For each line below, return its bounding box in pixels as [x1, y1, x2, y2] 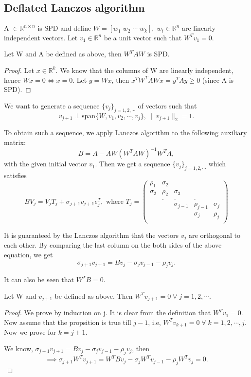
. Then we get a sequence [95, 159, 170, 169]
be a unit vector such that [104, 32, 182, 42]
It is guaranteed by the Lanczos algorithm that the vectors [4, 230, 179, 240]
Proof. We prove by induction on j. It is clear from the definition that [4, 307, 211, 318]
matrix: [4, 137, 26, 147]
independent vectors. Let [4, 32, 78, 42]
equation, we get [4, 249, 53, 259]
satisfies [4, 170, 27, 180]
